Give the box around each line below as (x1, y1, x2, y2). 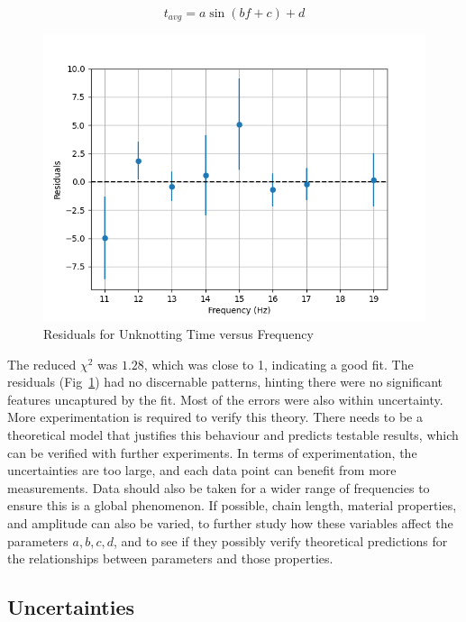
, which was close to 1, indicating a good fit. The (143, 354, 414, 373)
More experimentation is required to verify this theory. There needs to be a (7, 407, 423, 426)
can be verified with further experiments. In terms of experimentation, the (7, 443, 417, 462)
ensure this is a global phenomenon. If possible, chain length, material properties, (7, 496, 457, 515)
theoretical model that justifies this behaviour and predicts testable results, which (7, 425, 459, 444)
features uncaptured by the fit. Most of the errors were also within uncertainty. (7, 389, 443, 408)
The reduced (7, 354, 77, 373)
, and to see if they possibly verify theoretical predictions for (113, 531, 448, 550)
